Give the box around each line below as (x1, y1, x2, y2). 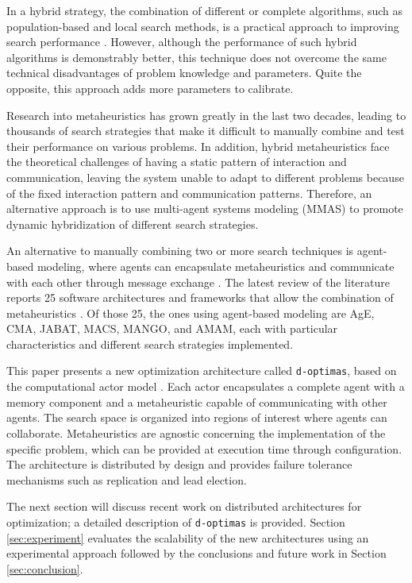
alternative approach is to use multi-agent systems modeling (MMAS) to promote (6, 200, 403, 217)
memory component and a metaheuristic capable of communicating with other (6, 393, 387, 410)
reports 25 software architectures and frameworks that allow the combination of (6, 289, 394, 306)
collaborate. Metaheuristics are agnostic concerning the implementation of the (6, 424, 386, 441)
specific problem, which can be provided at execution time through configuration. (6, 440, 402, 457)
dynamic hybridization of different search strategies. (6, 215, 259, 232)
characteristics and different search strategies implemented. (6, 335, 294, 352)
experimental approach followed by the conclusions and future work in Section (6, 545, 387, 562)
